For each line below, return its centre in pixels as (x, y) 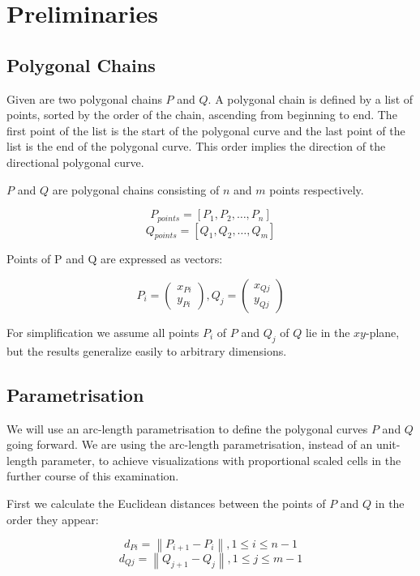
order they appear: (53, 519)
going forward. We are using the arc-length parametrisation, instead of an (190, 444)
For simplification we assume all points (103, 332)
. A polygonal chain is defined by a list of (311, 98)
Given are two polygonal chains (84, 98)
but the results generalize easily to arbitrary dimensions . (147, 350)
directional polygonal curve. (75, 162)
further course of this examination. (93, 476)
